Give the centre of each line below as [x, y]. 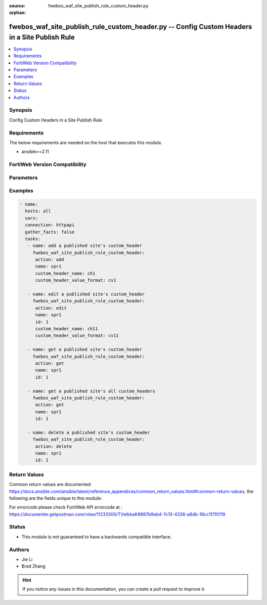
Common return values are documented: [50, 484]
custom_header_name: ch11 [67, 329]
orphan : [18, 13]
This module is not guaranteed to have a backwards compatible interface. [97, 537]
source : [17, 6]
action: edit [51, 308]
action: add [50, 260]
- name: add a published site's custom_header [85, 246]
